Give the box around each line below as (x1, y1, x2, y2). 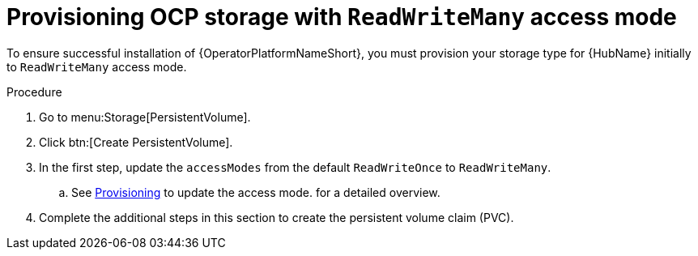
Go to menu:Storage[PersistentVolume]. (39, 109, 251, 124)
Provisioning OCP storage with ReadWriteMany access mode (6, 3, 677, 31)
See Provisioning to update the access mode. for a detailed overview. (71, 185, 441, 199)
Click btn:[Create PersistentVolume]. (39, 134, 233, 149)
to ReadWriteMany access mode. (6, 59, 187, 74)
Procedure (6, 84, 62, 99)
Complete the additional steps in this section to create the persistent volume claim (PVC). (39, 210, 514, 224)
